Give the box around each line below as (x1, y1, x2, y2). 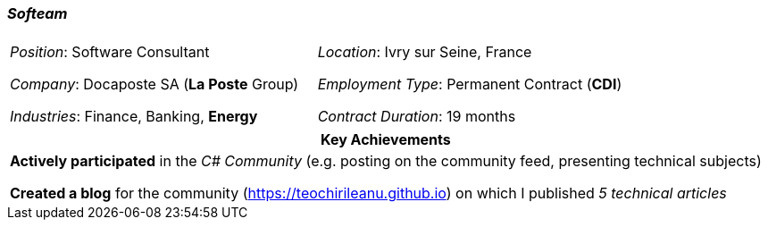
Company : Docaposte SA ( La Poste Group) (10, 75, 299, 94)
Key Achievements (321, 130, 451, 149)
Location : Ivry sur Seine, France (317, 43, 532, 62)
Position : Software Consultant (10, 43, 210, 62)
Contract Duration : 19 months (317, 107, 516, 126)
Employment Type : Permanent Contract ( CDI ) (317, 75, 622, 94)
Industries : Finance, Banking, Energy (10, 107, 258, 126)
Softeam (7, 4, 68, 22)
